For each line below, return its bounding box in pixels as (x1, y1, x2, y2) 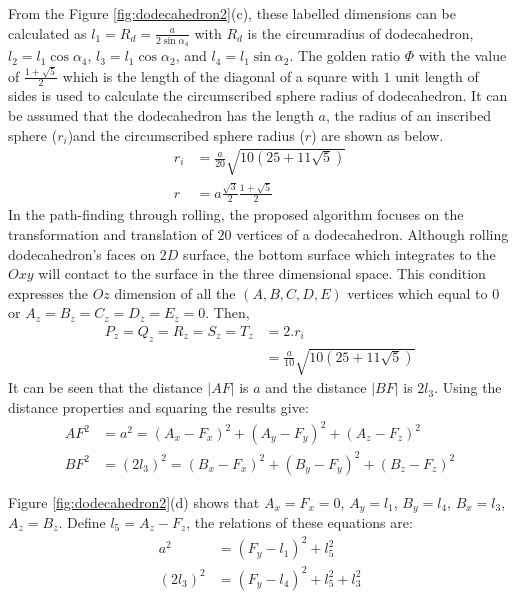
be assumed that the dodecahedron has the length (8, 105, 314, 126)
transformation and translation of (8, 223, 213, 244)
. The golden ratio (289, 45, 400, 66)
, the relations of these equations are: (186, 512, 413, 533)
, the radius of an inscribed (326, 105, 492, 126)
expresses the (8, 282, 88, 303)
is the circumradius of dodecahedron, (247, 22, 474, 43)
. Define (58, 512, 106, 533)
